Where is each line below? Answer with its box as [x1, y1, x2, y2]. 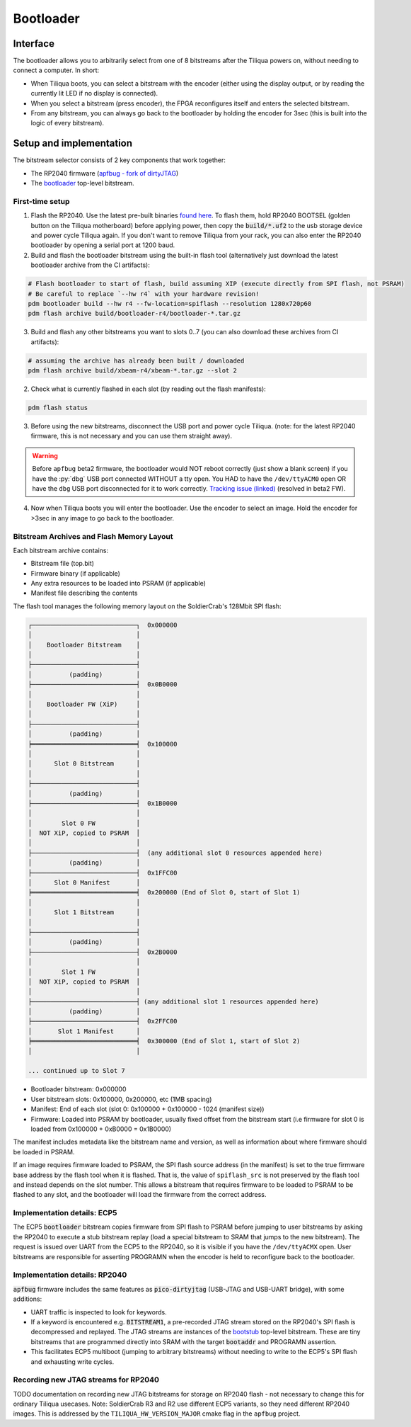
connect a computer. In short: [13, 66, 100, 74]
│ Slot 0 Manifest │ [28, 879, 141, 887]
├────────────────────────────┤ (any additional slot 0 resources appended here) [28, 848, 323, 857]
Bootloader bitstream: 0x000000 [30, 1085, 127, 1093]
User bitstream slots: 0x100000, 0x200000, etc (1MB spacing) [30, 1095, 212, 1103]
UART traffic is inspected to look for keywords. [30, 1307, 167, 1317]
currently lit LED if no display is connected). [30, 89, 158, 98]
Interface [13, 38, 54, 50]
